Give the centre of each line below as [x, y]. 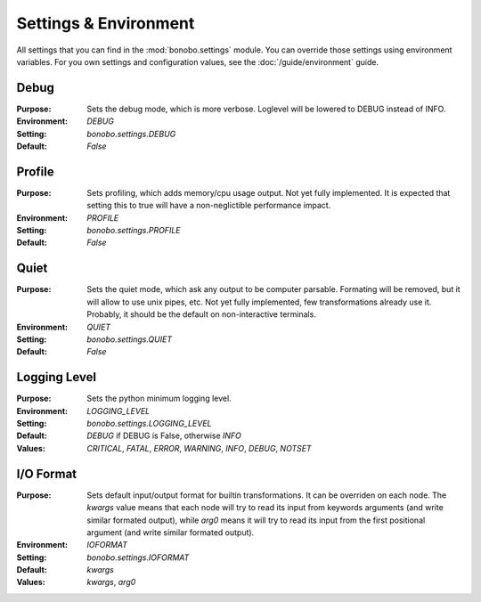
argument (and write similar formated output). [171, 532]
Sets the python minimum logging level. [159, 399]
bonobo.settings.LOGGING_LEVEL [150, 424]
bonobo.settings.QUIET [130, 339]
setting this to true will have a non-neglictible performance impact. [209, 206]
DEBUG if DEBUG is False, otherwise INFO [164, 435]
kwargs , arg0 [111, 582]
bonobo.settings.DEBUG [131, 134]
